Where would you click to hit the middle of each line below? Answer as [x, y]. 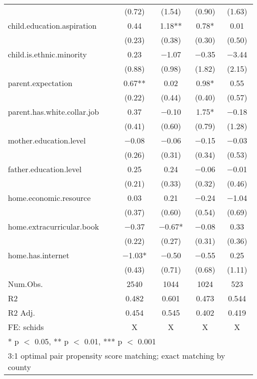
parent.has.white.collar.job [54, 112]
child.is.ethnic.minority [47, 54]
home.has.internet [39, 255]
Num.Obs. [25, 284]
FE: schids [26, 327]
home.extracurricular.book [54, 226]
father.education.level [45, 169]
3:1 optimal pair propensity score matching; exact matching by [117, 355]
